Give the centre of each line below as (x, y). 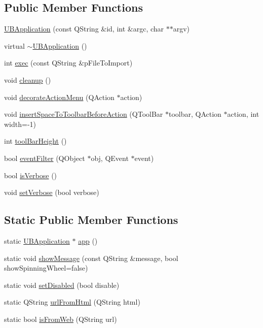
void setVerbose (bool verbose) (52, 192)
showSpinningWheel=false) (46, 268)
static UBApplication (37, 240)
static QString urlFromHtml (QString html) (72, 302)
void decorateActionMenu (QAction (59, 97)
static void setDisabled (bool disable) (62, 285)
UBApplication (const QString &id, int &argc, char (84, 29)
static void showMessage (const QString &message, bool (91, 258)
